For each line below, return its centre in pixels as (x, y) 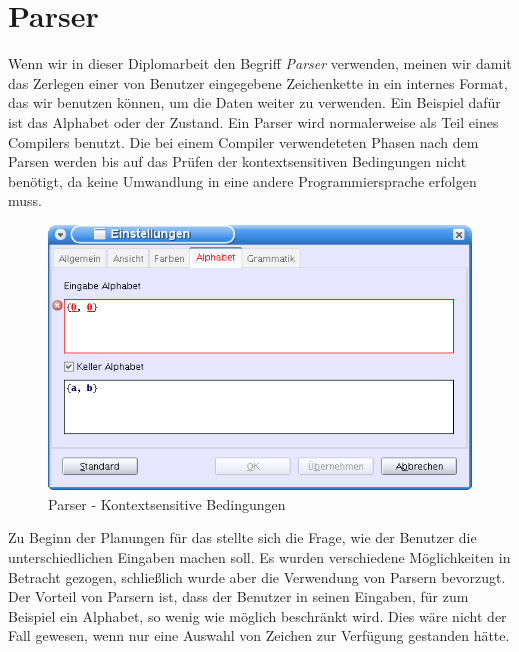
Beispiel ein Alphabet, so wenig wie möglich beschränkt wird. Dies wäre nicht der (257, 615)
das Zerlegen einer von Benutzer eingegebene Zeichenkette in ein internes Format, (258, 82)
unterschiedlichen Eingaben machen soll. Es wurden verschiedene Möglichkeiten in (259, 556)
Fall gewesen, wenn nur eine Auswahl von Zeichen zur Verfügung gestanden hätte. (259, 635)
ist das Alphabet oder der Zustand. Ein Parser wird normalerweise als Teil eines (253, 121)
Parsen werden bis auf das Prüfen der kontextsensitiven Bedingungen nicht (237, 161)
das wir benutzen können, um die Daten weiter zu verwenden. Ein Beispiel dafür (254, 102)
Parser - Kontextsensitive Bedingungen (167, 503)
